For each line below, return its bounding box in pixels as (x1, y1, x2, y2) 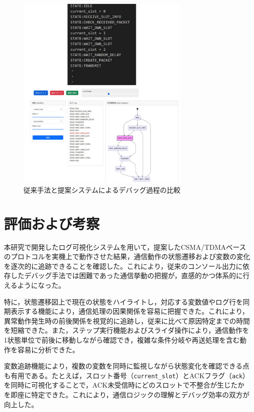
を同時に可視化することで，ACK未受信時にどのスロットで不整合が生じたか (4, 380, 245, 390)
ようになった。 (17, 280, 65, 290)
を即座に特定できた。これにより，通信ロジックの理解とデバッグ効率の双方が (4, 390, 250, 399)
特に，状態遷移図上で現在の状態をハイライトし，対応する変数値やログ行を (4, 296, 243, 306)
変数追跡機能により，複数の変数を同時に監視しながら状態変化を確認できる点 (4, 361, 250, 371)
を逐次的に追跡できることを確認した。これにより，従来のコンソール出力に (4, 260, 243, 271)
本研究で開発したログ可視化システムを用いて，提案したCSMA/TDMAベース (4, 241, 246, 252)
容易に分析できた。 (17, 344, 79, 354)
